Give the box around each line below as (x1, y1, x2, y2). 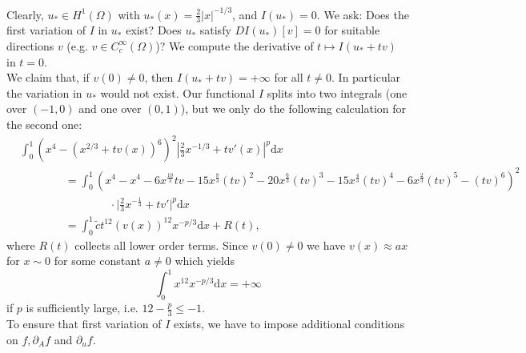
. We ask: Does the (316, 6, 409, 22)
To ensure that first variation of (6, 315, 162, 331)
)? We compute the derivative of (155, 37, 314, 54)
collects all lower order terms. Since (74, 236, 248, 253)
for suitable (324, 22, 380, 38)
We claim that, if (6, 69, 90, 86)
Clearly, (6, 6, 44, 22)
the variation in (6, 84, 82, 101)
